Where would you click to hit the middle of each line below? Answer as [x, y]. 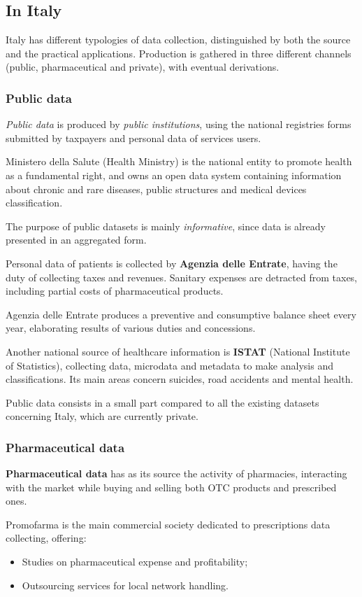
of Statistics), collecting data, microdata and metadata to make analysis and [169, 365]
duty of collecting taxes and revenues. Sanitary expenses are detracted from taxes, [182, 277]
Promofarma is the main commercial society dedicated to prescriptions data [168, 524]
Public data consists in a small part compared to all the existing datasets [162, 402]
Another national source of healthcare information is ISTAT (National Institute [178, 351]
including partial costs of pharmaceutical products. [115, 291]
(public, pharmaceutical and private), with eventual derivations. [143, 67]
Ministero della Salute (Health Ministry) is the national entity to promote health [179, 161]
